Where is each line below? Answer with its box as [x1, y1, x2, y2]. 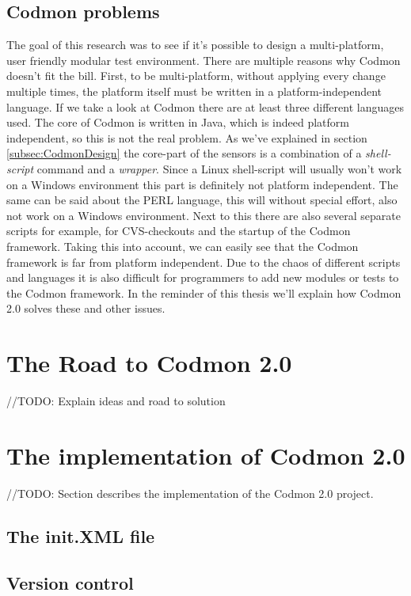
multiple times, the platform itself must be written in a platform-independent [6, 82, 382, 99]
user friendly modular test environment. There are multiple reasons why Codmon [6, 51, 401, 68]
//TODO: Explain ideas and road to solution [6, 393, 226, 409]
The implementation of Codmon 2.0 [6, 438, 405, 471]
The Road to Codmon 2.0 [6, 347, 292, 379]
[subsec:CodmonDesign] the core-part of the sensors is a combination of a [6, 145, 362, 161]
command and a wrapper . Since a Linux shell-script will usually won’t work [36, 160, 402, 177]
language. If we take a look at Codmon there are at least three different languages [6, 98, 404, 115]
